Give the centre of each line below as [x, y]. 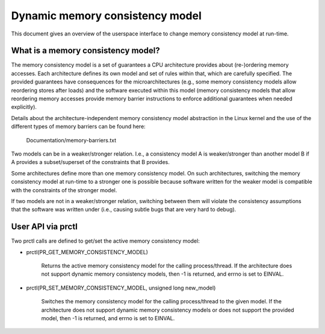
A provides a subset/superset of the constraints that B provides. [90, 162]
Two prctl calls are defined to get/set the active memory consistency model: [105, 241]
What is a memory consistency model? [85, 51]
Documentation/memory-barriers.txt [71, 140]
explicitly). [24, 107]
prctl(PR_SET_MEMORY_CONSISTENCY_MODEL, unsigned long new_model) [121, 288]
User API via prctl [44, 227]
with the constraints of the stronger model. [64, 190]
